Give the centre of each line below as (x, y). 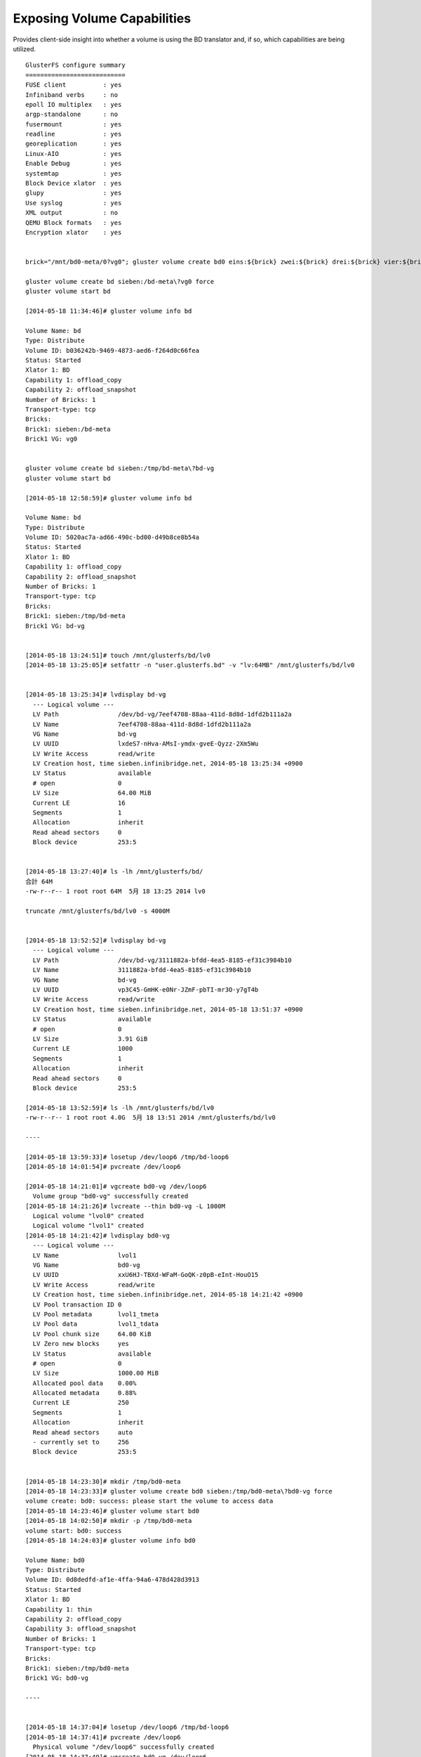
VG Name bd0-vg (86, 1265)
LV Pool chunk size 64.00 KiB (92, 1334)
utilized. (25, 48)
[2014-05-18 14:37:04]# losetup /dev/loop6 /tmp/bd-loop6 (127, 1727)
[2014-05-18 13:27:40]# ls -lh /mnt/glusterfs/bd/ (114, 872)
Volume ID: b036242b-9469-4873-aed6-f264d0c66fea (113, 350)
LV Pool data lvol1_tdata (96, 1324)
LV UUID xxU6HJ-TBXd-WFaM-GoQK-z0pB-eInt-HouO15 (146, 1275)
